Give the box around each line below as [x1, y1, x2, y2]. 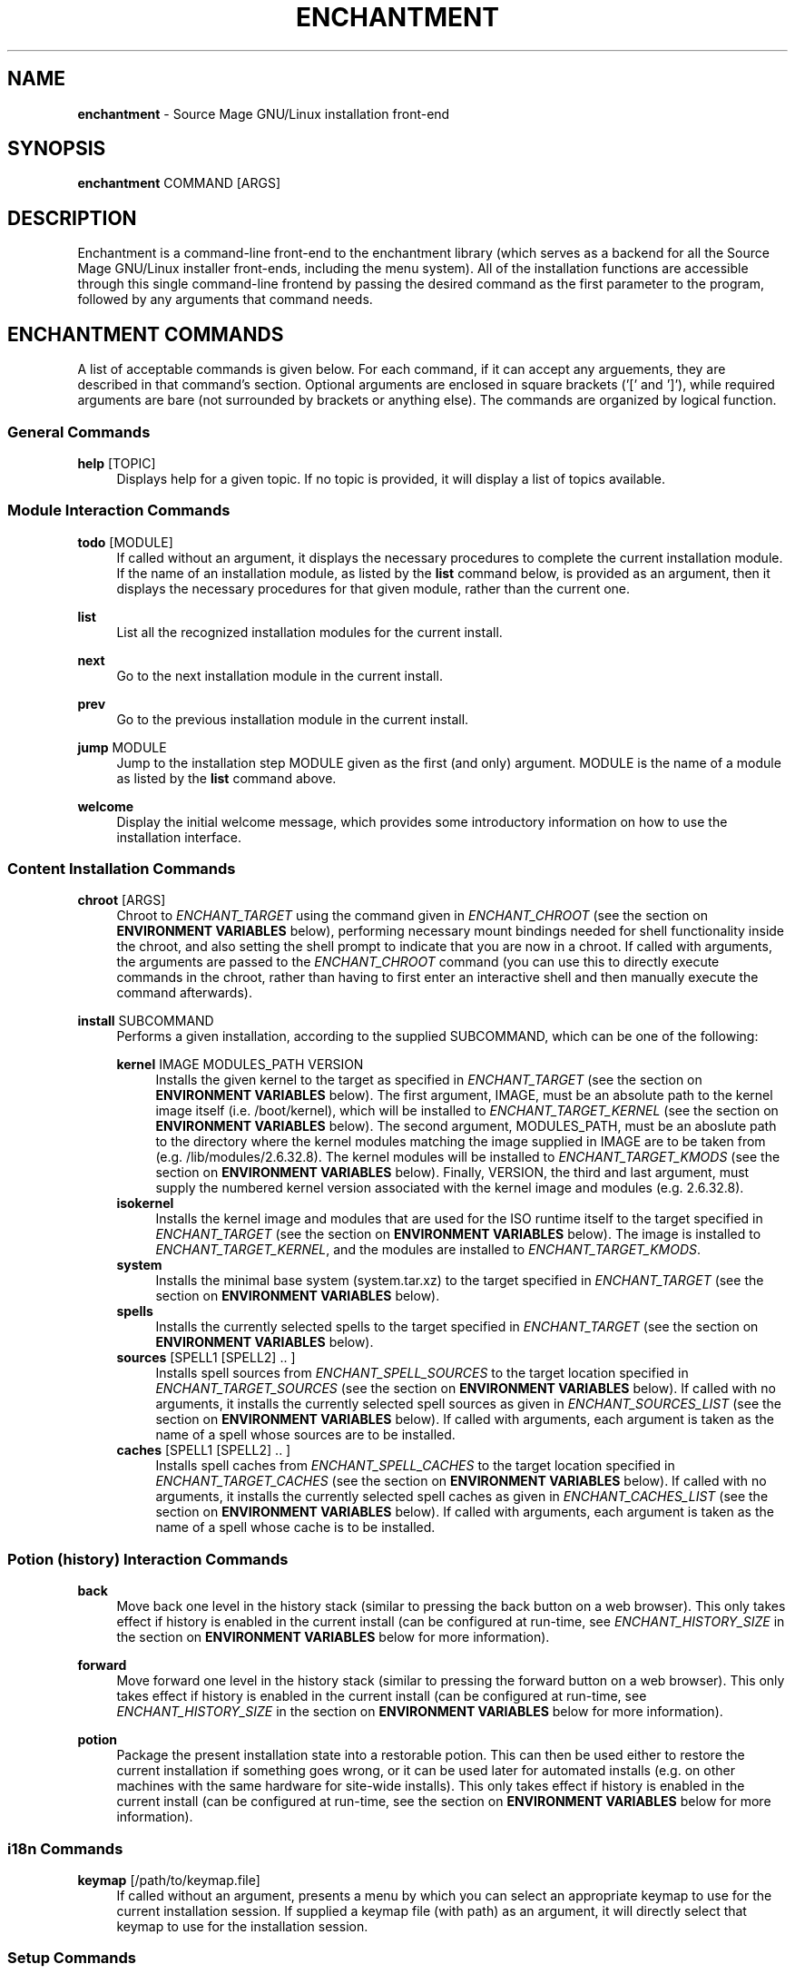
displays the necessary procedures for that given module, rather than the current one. [116, 580, 631, 596]
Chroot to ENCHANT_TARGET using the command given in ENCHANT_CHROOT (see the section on [116, 908, 708, 924]
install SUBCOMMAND [77, 1013, 214, 1029]
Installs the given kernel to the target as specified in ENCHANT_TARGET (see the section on [155, 1072, 702, 1088]
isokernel [116, 1195, 174, 1212]
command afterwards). [116, 985, 252, 1001]
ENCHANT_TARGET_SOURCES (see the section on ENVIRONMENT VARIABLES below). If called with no [155, 1380, 776, 1397]
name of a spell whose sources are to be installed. [155, 1427, 456, 1443]
